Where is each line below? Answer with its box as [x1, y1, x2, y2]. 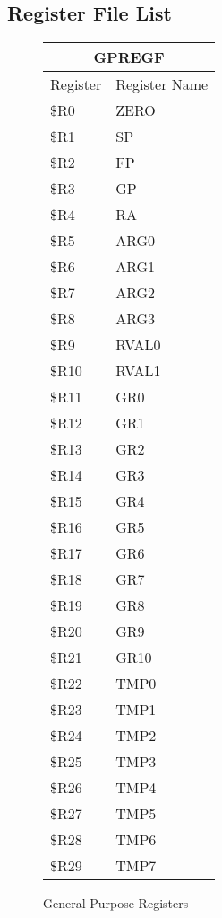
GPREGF [93, 47, 165, 68]
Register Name [115, 74, 209, 95]
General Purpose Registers [43, 894, 189, 913]
